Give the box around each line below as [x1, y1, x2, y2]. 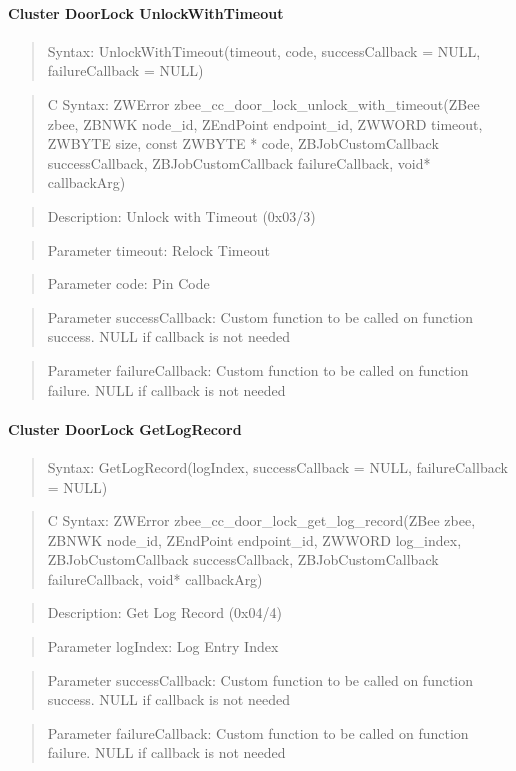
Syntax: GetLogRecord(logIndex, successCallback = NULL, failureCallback [47, 456, 508, 477]
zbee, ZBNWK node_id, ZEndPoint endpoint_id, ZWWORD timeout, [47, 113, 483, 134]
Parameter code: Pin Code [47, 273, 210, 294]
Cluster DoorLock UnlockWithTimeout [8, 2, 284, 23]
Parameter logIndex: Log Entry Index [47, 636, 279, 657]
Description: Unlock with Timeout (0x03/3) [47, 205, 316, 226]
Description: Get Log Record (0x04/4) [47, 602, 282, 623]
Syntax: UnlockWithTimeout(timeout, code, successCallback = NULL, [47, 40, 481, 61]
